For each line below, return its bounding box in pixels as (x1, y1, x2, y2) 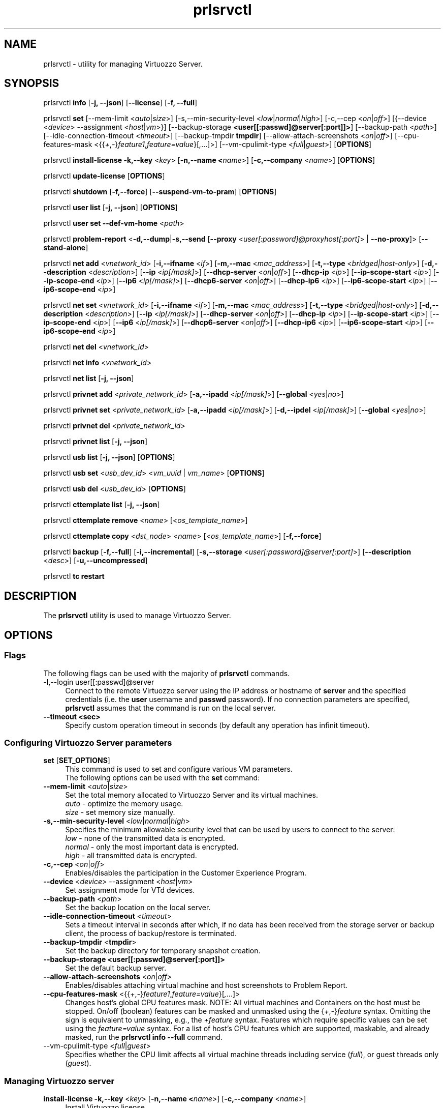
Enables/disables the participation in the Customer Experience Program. (65, 868, 307, 878)
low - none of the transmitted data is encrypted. (65, 834, 226, 843)
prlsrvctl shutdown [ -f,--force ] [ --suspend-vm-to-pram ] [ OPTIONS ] (43, 187, 277, 196)
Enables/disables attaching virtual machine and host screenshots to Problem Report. (65, 981, 348, 990)
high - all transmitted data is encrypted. (65, 851, 197, 860)
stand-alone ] (43, 243, 88, 252)
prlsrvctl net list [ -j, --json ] (43, 374, 134, 383)
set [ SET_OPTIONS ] (43, 756, 110, 765)
